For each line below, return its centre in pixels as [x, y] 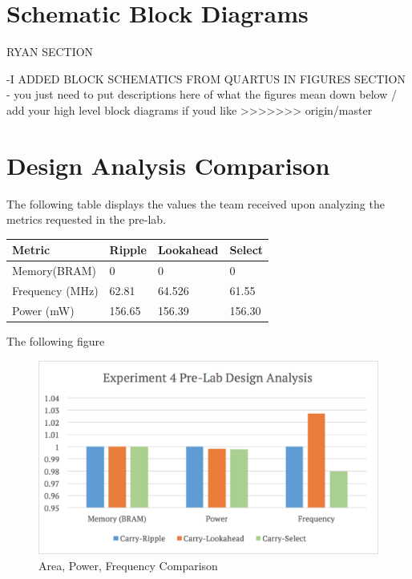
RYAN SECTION [50, 52]
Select [246, 250]
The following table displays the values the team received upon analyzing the [196, 203]
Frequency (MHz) [55, 290]
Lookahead [188, 250]
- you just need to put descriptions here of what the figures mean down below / [202, 94]
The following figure [56, 340]
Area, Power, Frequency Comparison [128, 565]
